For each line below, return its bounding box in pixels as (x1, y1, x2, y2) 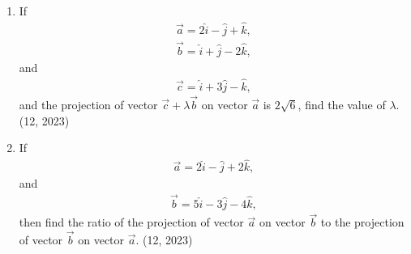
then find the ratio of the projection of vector (19, 214, 244, 231)
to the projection (320, 214, 405, 231)
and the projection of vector (19, 96, 158, 113)
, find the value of (298, 96, 386, 113)
